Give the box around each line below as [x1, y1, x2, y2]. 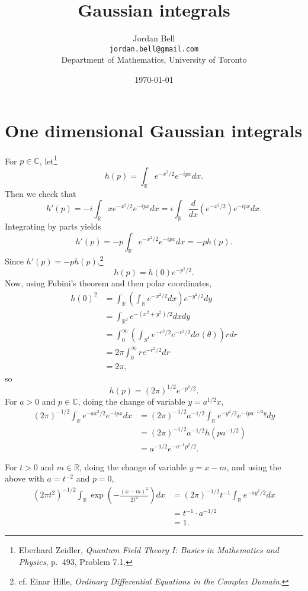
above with [5, 472, 44, 485]
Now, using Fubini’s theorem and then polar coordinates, [5, 277, 212, 289]
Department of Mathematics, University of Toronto [61, 53, 247, 66]
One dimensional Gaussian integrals [5, 118, 303, 142]
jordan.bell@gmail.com [109, 44, 199, 53]
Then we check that [5, 187, 76, 199]
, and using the [226, 460, 281, 473]
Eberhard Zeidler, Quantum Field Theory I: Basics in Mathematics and [18, 544, 279, 556]
